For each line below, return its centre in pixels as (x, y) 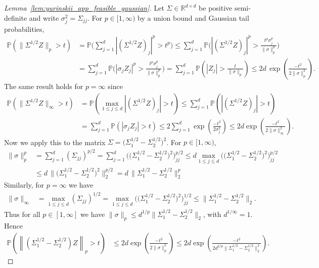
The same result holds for (44, 86)
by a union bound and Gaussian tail (193, 17)
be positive (216, 8)
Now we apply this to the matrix (55, 142)
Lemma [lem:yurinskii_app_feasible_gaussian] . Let (84, 8)
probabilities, (24, 29)
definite (16, 17)
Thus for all (22, 214)
